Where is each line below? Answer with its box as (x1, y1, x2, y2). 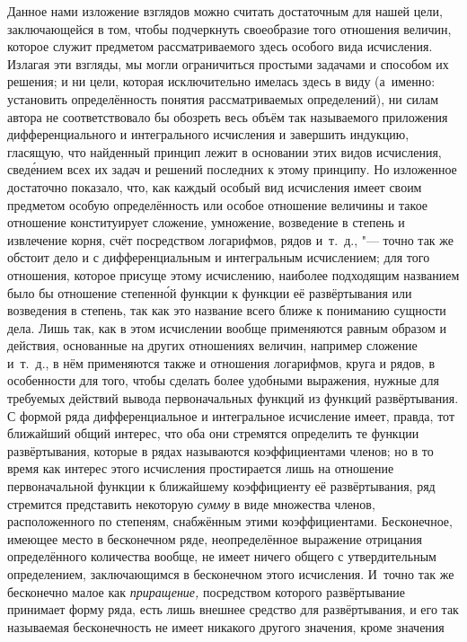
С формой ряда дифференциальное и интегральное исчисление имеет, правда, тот (7, 406, 455, 425)
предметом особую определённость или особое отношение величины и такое (7, 195, 428, 214)
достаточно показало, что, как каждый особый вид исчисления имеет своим (7, 177, 422, 196)
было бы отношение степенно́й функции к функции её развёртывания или (7, 283, 412, 302)
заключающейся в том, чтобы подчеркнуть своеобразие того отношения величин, (7, 19, 452, 38)
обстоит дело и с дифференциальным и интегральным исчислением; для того (7, 248, 430, 267)
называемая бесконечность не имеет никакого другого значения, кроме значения (7, 617, 445, 636)
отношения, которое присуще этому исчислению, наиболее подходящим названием (7, 265, 460, 284)
